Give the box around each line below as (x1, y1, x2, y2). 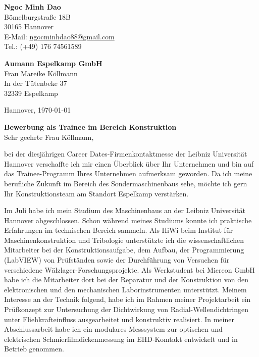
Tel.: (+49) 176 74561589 (4, 41, 82, 52)
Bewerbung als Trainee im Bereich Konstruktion (4, 121, 177, 132)
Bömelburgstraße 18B (4, 11, 71, 22)
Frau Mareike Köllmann (4, 68, 78, 78)
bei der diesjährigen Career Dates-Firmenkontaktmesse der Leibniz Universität (4, 148, 247, 159)
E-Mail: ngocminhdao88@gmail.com (4, 31, 115, 41)
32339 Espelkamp (4, 87, 58, 98)
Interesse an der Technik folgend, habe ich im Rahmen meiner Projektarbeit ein (4, 294, 251, 304)
